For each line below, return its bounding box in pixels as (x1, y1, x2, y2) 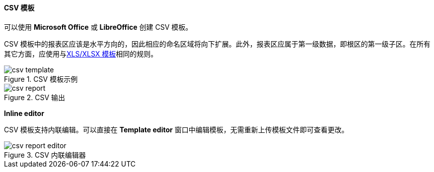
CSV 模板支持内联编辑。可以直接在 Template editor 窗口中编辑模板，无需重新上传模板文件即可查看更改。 (4, 125, 349, 134)
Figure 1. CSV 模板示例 (4, 74, 78, 83)
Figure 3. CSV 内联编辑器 (4, 150, 86, 159)
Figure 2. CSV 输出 (4, 93, 65, 102)
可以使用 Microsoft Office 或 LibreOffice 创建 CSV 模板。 (4, 22, 193, 31)
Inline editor (4, 109, 44, 117)
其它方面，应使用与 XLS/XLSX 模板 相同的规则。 (4, 49, 158, 58)
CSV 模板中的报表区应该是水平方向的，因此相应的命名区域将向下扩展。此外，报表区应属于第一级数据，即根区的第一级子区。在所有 (4, 39, 431, 48)
